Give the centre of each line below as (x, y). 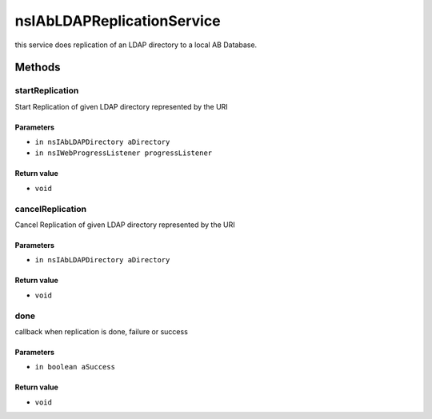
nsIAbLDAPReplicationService (118, 21)
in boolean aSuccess (75, 367)
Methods (38, 68)
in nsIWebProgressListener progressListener (124, 153)
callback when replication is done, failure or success (101, 331)
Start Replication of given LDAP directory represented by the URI (121, 106)
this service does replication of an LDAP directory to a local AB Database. (136, 45)
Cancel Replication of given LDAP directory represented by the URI (125, 225)
